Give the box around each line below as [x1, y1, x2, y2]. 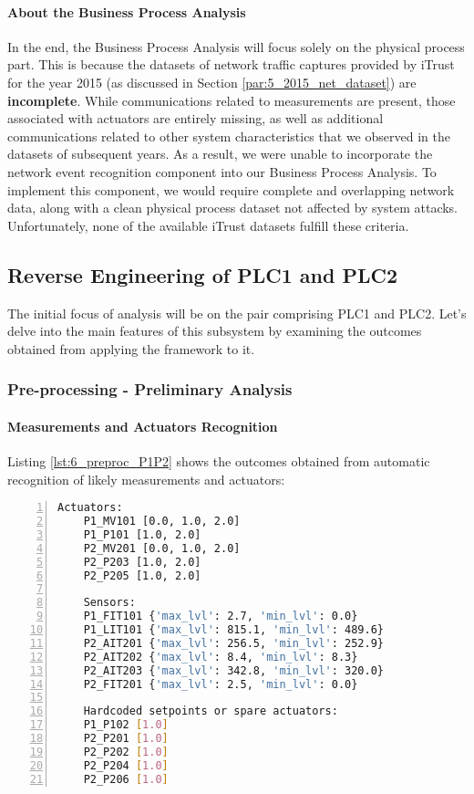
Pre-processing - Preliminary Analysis [7, 378, 293, 401]
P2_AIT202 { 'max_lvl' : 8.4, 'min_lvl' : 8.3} [83, 650, 358, 663]
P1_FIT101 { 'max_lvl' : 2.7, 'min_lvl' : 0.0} [83, 610, 358, 623]
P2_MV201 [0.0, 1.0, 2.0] [83, 541, 241, 555]
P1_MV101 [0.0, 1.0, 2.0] [83, 515, 241, 528]
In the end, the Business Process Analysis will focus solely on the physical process [7, 37, 465, 56]
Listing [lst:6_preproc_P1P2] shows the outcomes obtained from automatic [7, 451, 430, 470]
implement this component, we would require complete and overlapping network [7, 180, 455, 199]
